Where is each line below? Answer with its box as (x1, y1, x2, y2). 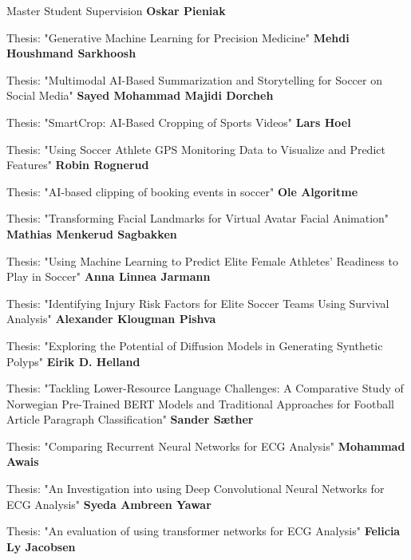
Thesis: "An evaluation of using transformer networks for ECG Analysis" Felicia (6, 523, 401, 539)
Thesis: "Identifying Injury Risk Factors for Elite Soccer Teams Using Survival (6, 294, 389, 311)
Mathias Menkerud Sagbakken (6, 225, 177, 242)
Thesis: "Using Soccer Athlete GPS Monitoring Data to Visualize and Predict (6, 140, 385, 157)
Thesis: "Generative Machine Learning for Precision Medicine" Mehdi (6, 29, 350, 45)
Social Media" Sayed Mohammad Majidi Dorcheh (6, 87, 274, 104)
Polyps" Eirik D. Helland (6, 353, 140, 369)
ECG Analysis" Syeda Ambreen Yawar (6, 495, 211, 512)
